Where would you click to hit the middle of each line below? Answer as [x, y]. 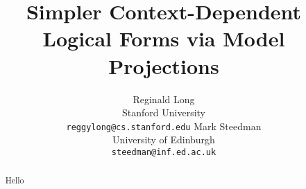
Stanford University [164, 112]
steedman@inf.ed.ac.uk [164, 152]
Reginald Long [164, 99]
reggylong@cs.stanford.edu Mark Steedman [164, 126]
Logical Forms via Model [164, 38]
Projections [164, 65]
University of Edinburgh [164, 139]
